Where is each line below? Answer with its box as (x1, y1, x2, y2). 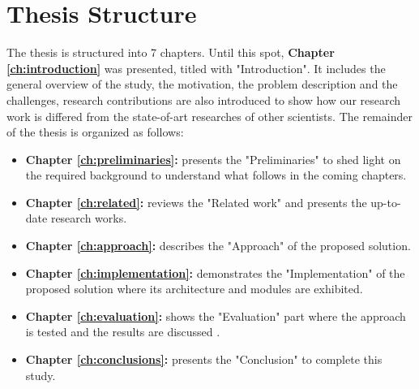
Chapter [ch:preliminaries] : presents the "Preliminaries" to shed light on (25, 150, 401, 167)
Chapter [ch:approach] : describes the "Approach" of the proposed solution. (25, 237, 411, 254)
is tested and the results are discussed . (25, 323, 220, 340)
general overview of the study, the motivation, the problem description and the (6, 76, 398, 93)
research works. (50, 210, 127, 227)
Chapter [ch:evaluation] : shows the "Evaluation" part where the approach (25, 307, 406, 324)
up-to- (370, 193, 401, 210)
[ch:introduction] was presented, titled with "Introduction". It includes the (6, 59, 386, 76)
